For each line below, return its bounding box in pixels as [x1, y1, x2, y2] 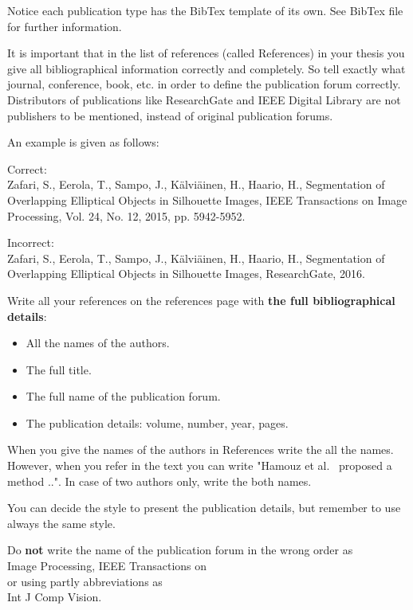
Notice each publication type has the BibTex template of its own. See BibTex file [7, 2, 403, 18]
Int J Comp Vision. [7, 588, 102, 605]
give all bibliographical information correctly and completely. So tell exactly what [7, 60, 406, 76]
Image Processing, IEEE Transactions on [7, 557, 207, 574]
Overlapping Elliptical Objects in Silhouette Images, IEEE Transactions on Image [7, 191, 407, 208]
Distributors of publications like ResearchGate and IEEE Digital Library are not [7, 91, 401, 108]
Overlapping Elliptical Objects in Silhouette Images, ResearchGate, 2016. [7, 265, 365, 282]
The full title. [26, 361, 92, 377]
